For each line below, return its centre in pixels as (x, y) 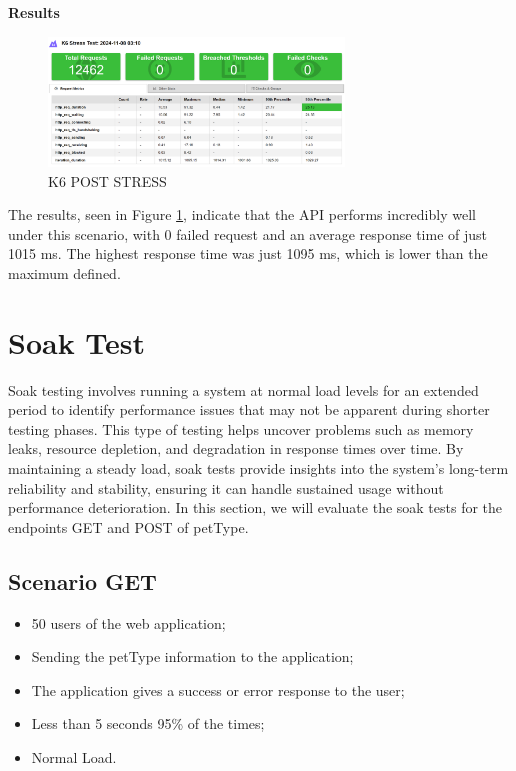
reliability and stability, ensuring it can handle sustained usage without (226, 487)
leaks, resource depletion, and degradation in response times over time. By (236, 448)
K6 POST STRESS (107, 180)
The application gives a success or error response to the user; (218, 689)
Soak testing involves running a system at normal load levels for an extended (243, 389)
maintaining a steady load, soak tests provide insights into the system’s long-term (258, 468)
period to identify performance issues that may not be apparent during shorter (249, 409)
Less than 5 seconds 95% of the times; (148, 723)
